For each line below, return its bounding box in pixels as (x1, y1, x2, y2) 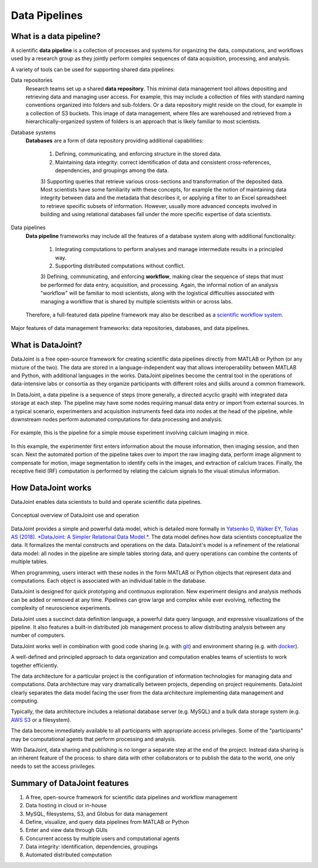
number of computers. (11, 632, 66, 639)
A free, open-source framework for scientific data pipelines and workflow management (25, 793, 238, 801)
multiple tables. (11, 558, 48, 565)
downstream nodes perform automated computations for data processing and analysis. (11, 416, 223, 423)
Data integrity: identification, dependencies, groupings (25, 843, 158, 850)
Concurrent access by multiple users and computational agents (25, 834, 180, 842)
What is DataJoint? (11, 340, 82, 350)
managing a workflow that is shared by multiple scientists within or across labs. (40, 298, 233, 305)
